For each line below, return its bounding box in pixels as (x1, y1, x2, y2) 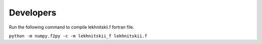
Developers (9, 7, 57, 18)
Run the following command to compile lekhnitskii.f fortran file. (9, 24, 134, 30)
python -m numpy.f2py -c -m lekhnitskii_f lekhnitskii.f (9, 33, 147, 39)
